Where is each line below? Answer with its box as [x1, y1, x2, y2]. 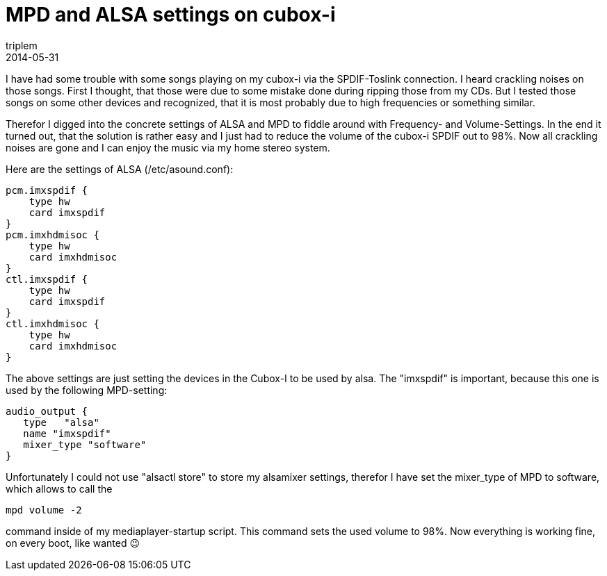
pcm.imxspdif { [6, 184, 88, 196]
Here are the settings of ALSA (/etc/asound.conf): [6, 163, 234, 175]
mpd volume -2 [6, 504, 82, 516]
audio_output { [6, 405, 88, 417]
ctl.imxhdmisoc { [6, 318, 99, 329]
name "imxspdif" [23, 427, 111, 439]
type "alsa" [23, 416, 99, 428]
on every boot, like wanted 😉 [6, 536, 140, 549]
